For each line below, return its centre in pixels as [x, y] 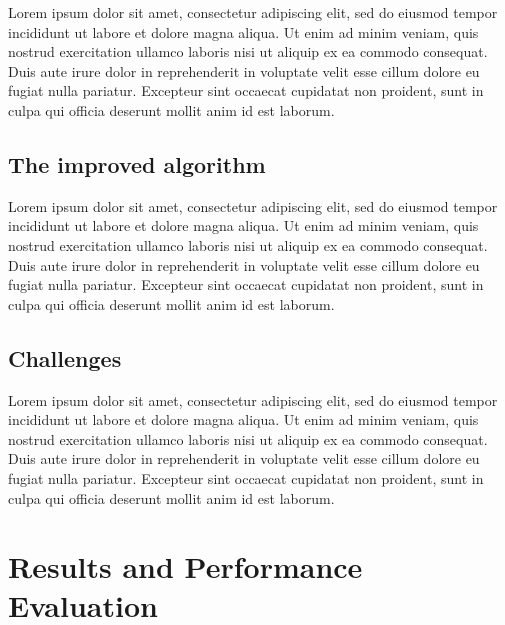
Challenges [65, 357]
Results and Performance [185, 566]
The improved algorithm [137, 163]
